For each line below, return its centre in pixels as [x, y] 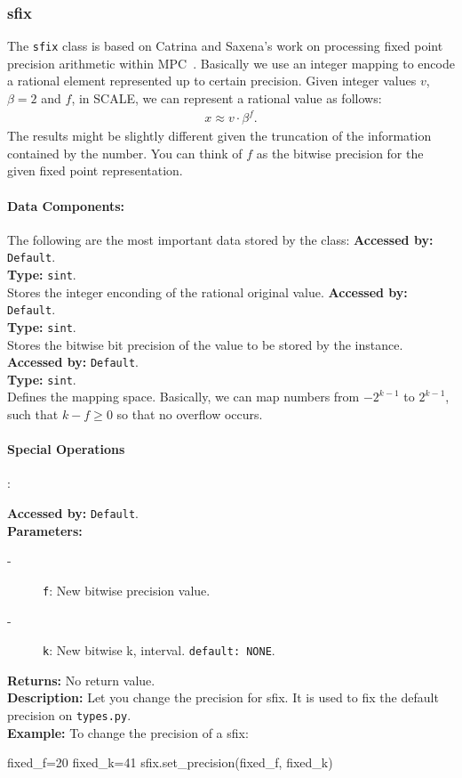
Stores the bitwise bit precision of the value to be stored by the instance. [205, 344]
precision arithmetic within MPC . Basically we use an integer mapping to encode [231, 63]
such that [33, 414]
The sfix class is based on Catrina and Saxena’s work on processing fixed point [225, 46]
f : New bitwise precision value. [127, 590]
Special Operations [66, 449]
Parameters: [45, 530]
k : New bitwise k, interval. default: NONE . [159, 650]
